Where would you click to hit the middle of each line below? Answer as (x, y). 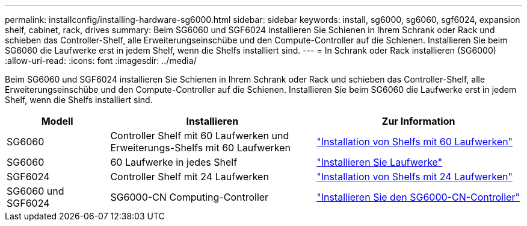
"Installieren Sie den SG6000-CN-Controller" (418, 197)
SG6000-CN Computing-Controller (190, 197)
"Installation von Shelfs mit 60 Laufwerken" (415, 142)
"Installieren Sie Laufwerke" (380, 162)
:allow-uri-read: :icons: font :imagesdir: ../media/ (101, 61)
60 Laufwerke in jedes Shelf (174, 162)
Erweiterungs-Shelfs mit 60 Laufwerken (200, 148)
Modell (57, 121)
